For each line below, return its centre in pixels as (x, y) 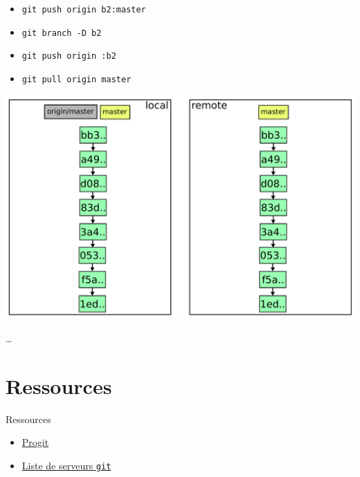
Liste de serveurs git (66, 465)
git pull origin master (76, 79)
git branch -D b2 (62, 33)
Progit (35, 442)
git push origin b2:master (84, 10)
